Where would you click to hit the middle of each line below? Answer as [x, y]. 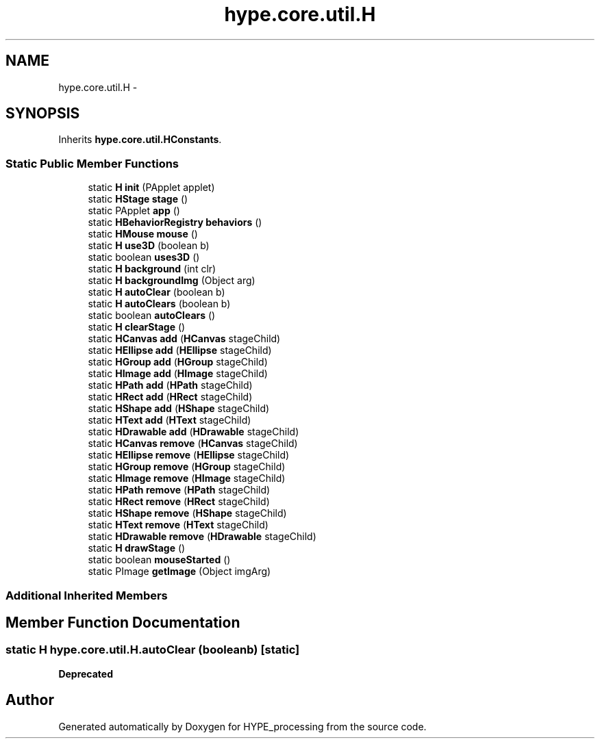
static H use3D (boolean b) [149, 246]
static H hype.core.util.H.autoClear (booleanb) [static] [153, 650]
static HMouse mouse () [143, 234]
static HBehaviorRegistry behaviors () [175, 222]
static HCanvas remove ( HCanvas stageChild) [193, 444]
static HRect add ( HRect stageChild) [170, 397]
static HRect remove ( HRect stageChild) [179, 502]
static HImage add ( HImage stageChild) [178, 374]
